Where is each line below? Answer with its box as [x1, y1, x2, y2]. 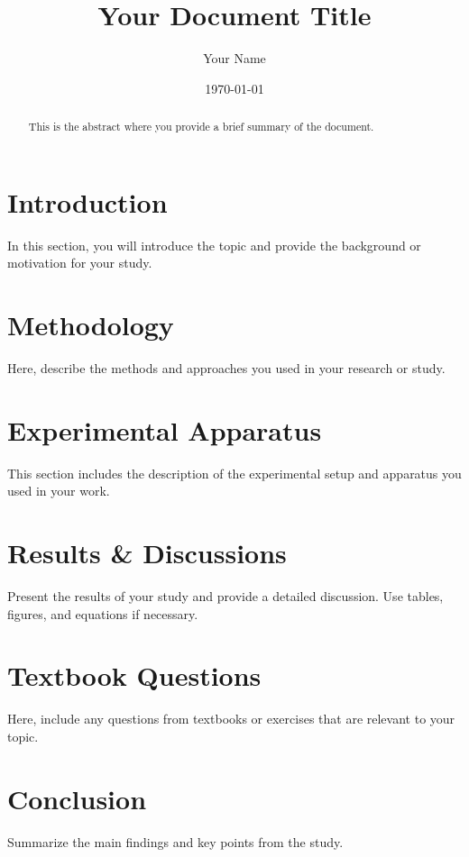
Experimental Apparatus [7, 411, 322, 448]
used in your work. [7, 481, 110, 500]
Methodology [7, 306, 174, 343]
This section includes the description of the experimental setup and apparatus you [7, 463, 462, 482]
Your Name [203, 49, 266, 68]
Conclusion [7, 780, 147, 816]
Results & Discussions [7, 534, 287, 571]
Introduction [7, 183, 168, 220]
